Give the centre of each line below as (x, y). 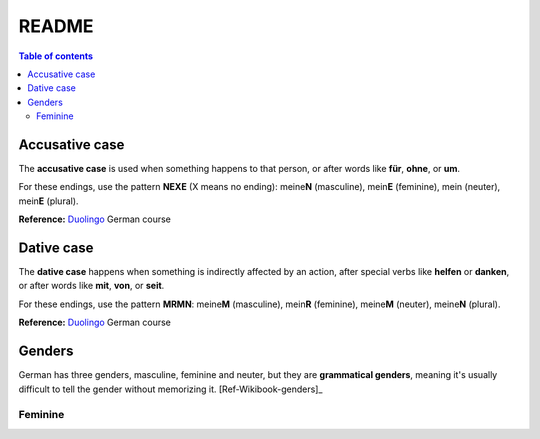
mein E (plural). (48, 201)
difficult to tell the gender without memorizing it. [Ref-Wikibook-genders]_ (170, 389)
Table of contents (56, 56)
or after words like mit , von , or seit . (91, 286)
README (56, 26)
